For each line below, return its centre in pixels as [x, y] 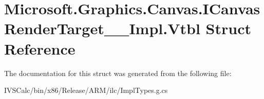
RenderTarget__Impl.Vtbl [102, 28]
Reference [40, 48]
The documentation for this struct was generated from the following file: [118, 73]
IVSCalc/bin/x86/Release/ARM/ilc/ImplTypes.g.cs [86, 90]
